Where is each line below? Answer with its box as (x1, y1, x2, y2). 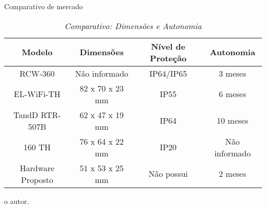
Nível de (151, 40, 186, 52)
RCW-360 (19, 67, 55, 79)
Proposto (21, 173, 54, 186)
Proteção (150, 52, 187, 64)
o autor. (4, 195, 29, 206)
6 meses (218, 88, 247, 100)
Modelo (21, 46, 53, 58)
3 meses (218, 67, 247, 79)
